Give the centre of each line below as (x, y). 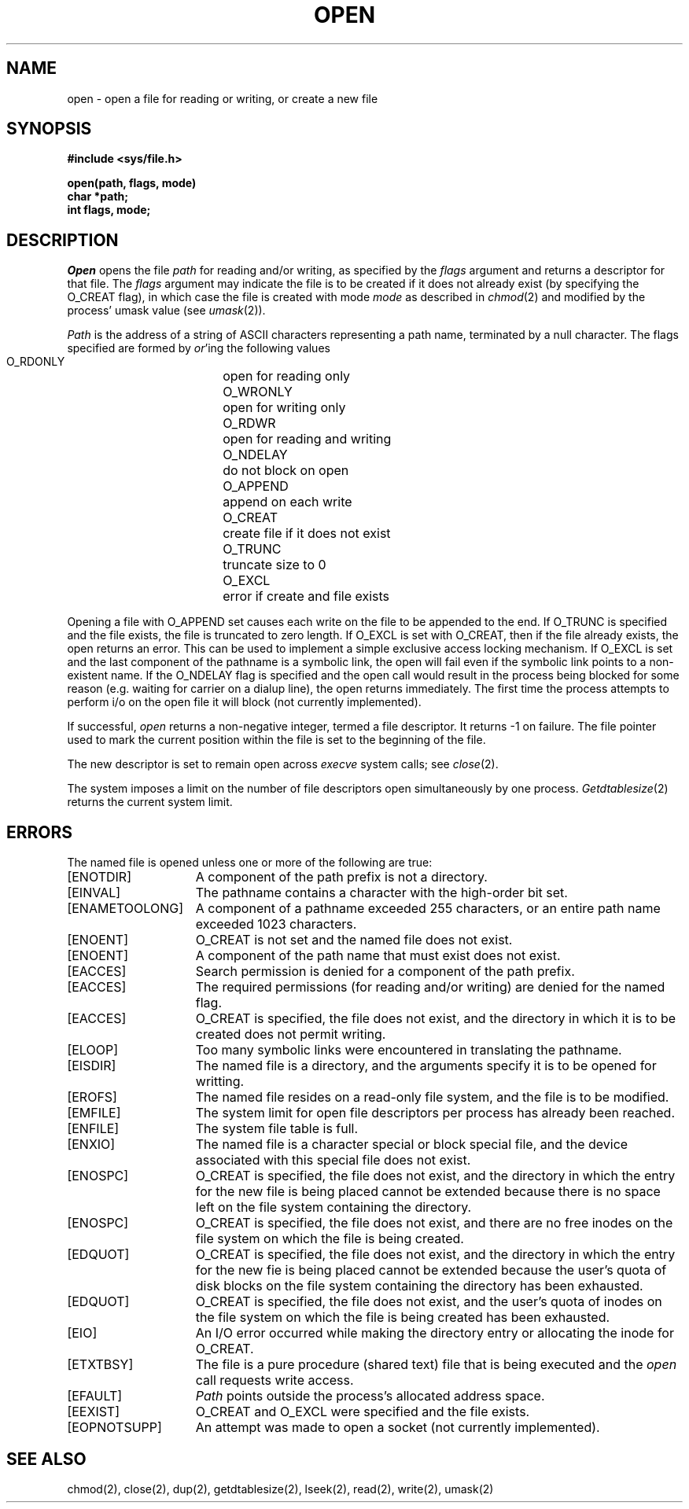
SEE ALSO (46, 1459)
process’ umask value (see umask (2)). (166, 311)
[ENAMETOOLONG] (125, 909)
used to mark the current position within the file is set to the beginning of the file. (276, 740)
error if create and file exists (306, 596)
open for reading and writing (307, 439)
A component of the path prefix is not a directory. (341, 877)
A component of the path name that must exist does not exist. (378, 956)
